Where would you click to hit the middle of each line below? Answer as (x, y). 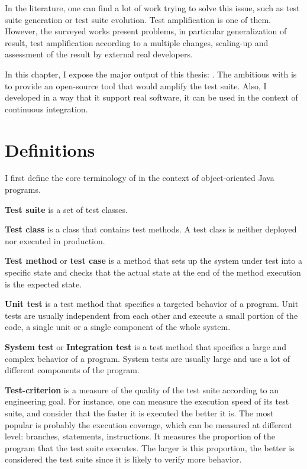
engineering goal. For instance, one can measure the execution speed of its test (147, 401)
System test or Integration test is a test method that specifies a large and (146, 347)
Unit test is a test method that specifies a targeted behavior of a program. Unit (152, 304)
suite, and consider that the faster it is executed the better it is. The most (139, 413)
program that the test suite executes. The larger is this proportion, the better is (150, 447)
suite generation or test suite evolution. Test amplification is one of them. (138, 19)
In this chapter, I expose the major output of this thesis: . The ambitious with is (151, 74)
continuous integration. (46, 109)
